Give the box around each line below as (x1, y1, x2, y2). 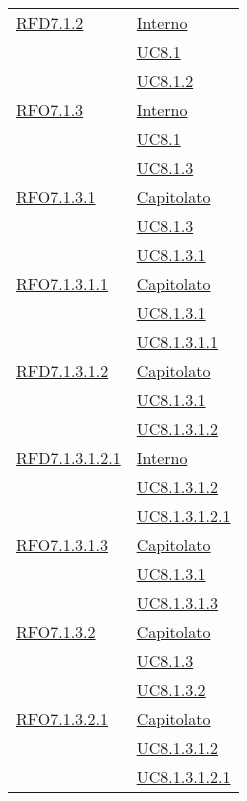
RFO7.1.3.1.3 (16, 533, 109, 556)
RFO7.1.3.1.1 (16, 272, 109, 295)
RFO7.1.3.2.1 (16, 707, 109, 730)
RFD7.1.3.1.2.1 (16, 446, 121, 469)
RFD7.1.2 (16, 11, 84, 34)
